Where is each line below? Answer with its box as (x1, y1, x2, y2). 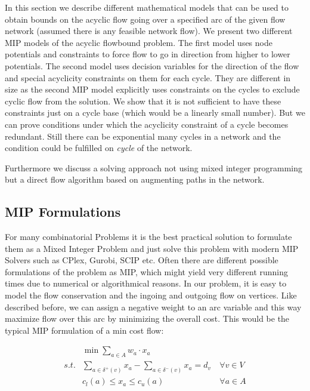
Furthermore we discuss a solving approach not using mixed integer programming (5, 161, 303, 174)
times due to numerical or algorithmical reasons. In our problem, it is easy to (5, 277, 287, 290)
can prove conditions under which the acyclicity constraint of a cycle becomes (5, 118, 289, 130)
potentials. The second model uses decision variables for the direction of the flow (5, 59, 299, 72)
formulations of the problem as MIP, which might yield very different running (5, 265, 289, 278)
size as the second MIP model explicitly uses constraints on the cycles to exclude (5, 83, 300, 96)
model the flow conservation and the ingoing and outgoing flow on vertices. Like (5, 289, 297, 301)
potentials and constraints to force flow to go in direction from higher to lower (5, 48, 290, 60)
